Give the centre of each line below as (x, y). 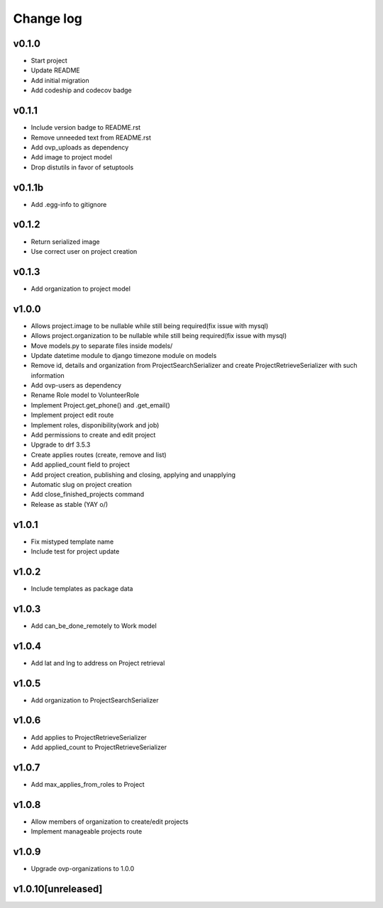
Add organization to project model (81, 288)
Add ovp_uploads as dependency (80, 147)
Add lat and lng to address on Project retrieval (98, 663)
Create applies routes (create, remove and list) (99, 454)
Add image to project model (72, 157)
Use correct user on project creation (84, 251)
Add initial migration (60, 80)
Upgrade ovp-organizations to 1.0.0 (83, 869)
